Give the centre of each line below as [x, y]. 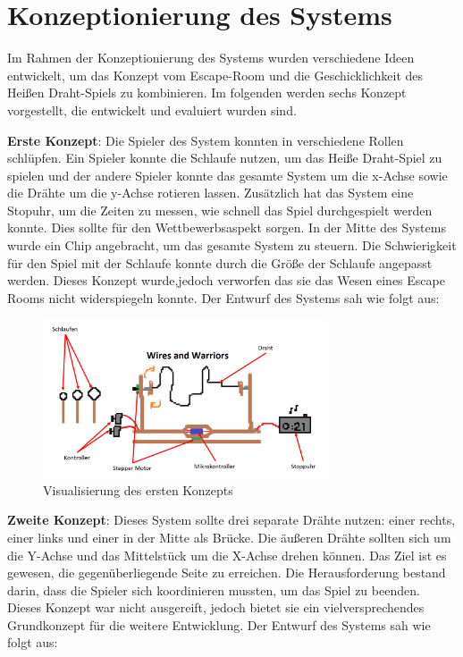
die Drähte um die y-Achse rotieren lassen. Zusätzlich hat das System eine [210, 193]
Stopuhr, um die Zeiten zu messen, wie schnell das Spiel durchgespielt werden [220, 210]
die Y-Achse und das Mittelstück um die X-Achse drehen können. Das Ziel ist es [227, 555]
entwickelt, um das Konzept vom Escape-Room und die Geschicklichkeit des [215, 75]
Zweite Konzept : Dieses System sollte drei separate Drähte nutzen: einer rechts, [231, 520]
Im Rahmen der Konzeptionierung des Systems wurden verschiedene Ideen [211, 58]
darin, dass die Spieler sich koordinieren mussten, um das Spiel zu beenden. [214, 590]
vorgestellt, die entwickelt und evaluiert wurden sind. [152, 109]
